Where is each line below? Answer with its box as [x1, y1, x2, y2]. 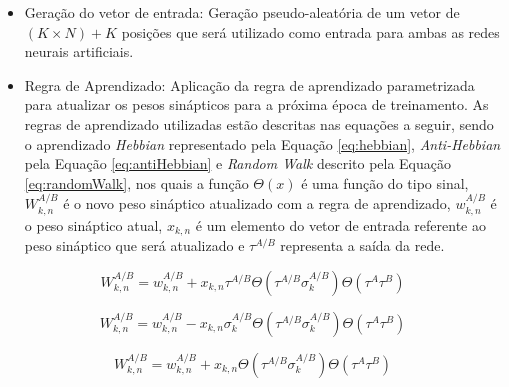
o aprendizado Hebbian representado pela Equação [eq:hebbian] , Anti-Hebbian [24, 133, 501, 154]
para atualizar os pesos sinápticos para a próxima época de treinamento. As [24, 94, 489, 115]
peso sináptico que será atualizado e [24, 235, 245, 256]
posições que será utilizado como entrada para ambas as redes [121, 21, 500, 42]
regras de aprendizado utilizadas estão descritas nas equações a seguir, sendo [24, 113, 494, 134]
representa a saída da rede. [280, 235, 445, 256]
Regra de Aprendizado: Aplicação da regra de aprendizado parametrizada [24, 74, 475, 95]
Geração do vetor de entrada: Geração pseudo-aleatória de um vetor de [24, 2, 460, 22]
